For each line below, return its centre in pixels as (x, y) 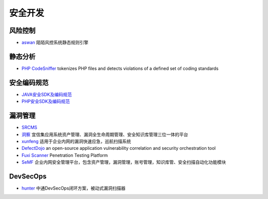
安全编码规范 (29, 83)
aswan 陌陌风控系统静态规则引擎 (55, 43)
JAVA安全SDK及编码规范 (47, 94)
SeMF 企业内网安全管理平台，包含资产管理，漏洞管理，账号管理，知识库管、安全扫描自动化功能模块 (124, 162)
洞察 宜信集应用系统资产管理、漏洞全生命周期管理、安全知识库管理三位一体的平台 (105, 134)
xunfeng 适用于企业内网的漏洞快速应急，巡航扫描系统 (76, 141)
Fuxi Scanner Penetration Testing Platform (65, 155)
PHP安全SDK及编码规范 (46, 101)
